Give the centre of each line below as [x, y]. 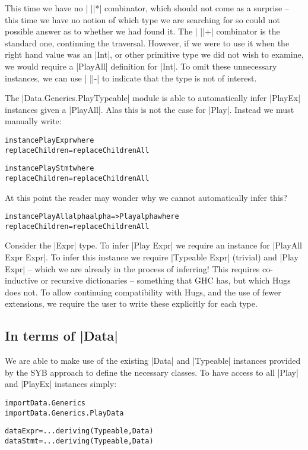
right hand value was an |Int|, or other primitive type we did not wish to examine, [154, 54]
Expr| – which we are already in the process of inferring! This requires [132, 268]
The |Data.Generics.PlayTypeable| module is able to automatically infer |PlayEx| [153, 98]
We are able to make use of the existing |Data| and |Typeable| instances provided [153, 361]
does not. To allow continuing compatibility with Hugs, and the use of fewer [143, 292]
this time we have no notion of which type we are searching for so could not [142, 19]
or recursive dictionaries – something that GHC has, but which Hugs [166, 280]
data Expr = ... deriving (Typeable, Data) [79, 431]
